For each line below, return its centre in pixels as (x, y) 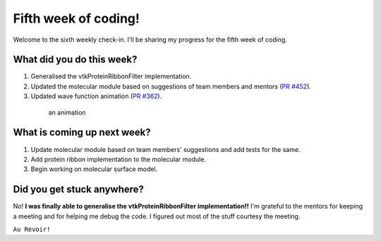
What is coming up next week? (82, 133)
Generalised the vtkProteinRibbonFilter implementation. (111, 76)
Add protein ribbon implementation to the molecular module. (118, 159)
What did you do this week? (75, 60)
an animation (67, 112)
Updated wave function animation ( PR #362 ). (96, 96)
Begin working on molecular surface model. (94, 169)
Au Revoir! (32, 229)
